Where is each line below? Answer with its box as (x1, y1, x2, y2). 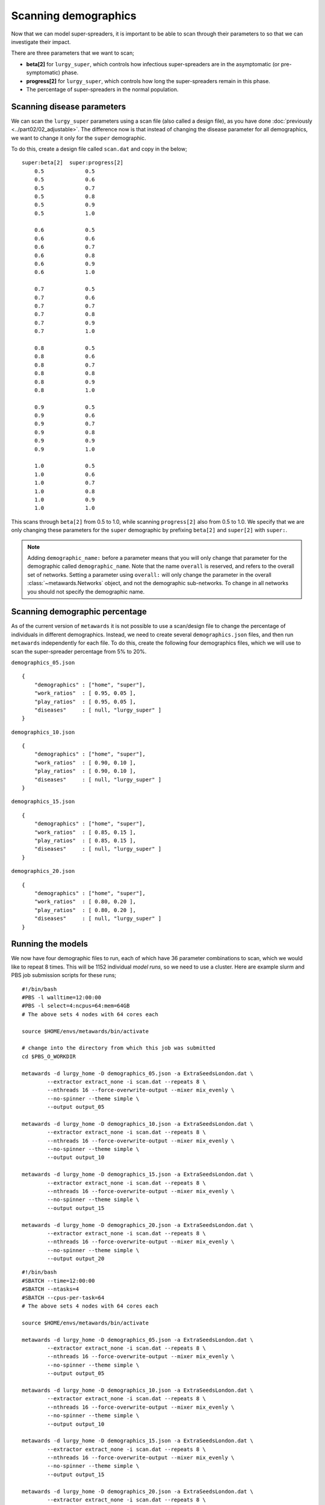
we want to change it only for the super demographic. (11, 134, 146, 141)
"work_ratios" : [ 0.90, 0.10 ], (34, 759, 137, 766)
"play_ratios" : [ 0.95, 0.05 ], (34, 698, 137, 705)
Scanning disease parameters (11, 101, 126, 111)
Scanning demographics (11, 9, 137, 22)
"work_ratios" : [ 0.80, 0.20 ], (34, 898, 137, 905)
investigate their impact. (11, 38, 72, 45)
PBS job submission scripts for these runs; (11, 972, 117, 979)
